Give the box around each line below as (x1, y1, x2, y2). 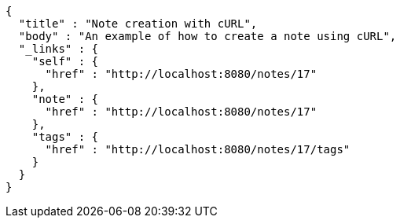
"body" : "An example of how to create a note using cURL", (18, 30, 397, 42)
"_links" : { (18, 42, 99, 55)
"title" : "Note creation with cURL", (18, 17, 258, 30)
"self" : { (31, 55, 99, 68)
